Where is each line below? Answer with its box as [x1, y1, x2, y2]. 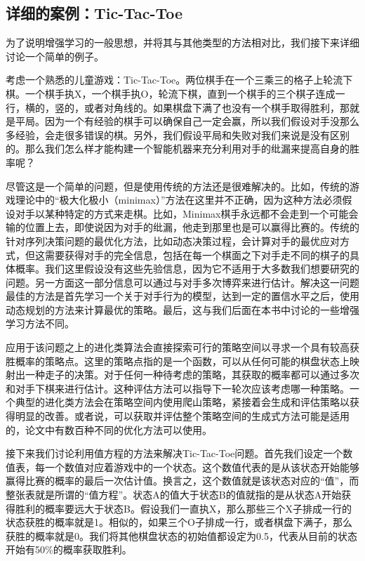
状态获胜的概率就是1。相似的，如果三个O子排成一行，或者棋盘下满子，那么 [6, 515, 352, 529]
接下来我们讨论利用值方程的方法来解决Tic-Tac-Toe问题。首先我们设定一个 [6, 446, 343, 461]
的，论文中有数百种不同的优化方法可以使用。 [6, 422, 212, 437]
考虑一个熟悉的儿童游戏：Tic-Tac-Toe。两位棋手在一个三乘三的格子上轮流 [6, 72, 343, 87]
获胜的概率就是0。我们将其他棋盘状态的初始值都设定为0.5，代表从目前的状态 [6, 528, 357, 543]
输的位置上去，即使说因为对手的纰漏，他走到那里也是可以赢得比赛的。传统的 [6, 220, 359, 235]
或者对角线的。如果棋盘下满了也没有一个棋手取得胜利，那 [84, 100, 350, 114]
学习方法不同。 [6, 316, 74, 331]
